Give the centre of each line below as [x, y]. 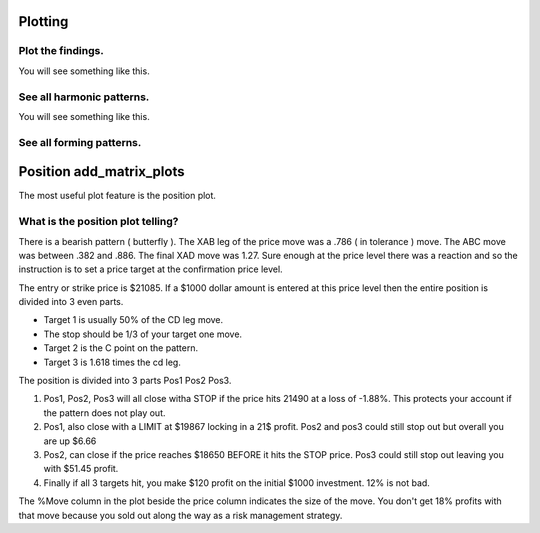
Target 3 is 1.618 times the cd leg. [112, 362]
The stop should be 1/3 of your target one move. [143, 334]
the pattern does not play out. [104, 412]
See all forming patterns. [80, 142]
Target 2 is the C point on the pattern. [121, 348]
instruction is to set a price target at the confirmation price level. [151, 269]
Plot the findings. [61, 51]
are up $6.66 [70, 441]
